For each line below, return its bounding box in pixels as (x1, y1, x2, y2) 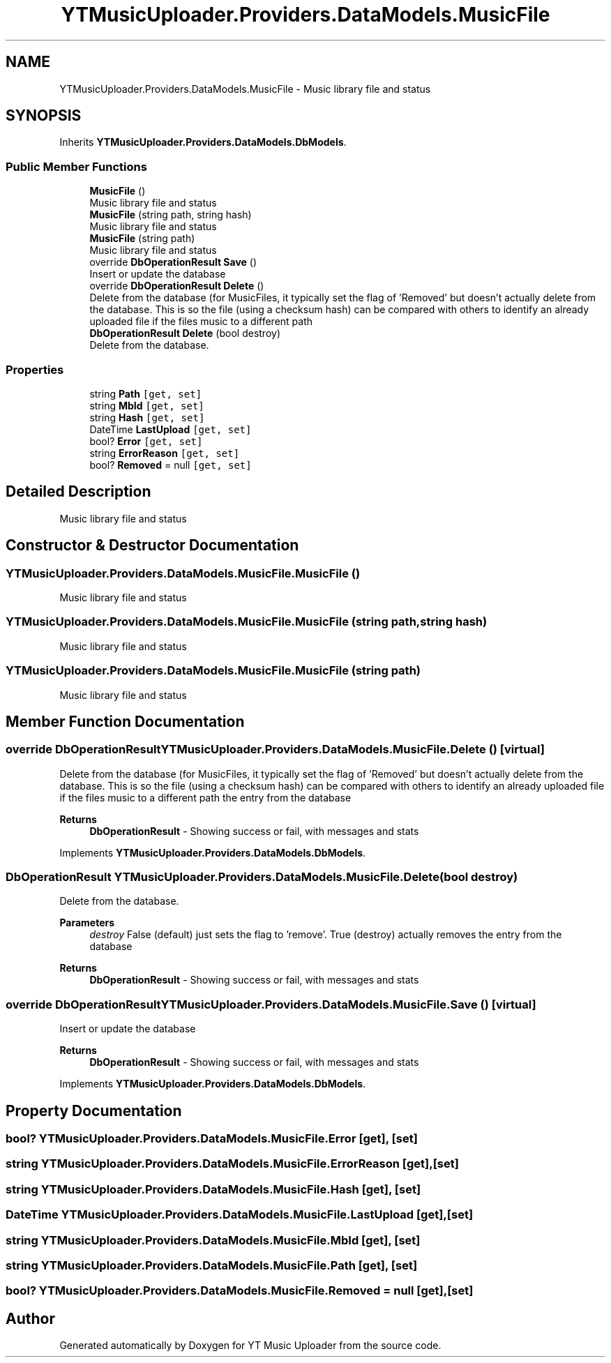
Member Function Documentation (6, 712, 245, 730)
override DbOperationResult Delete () (89, 280, 264, 292)
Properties (6, 362, 64, 377)
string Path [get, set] (89, 387, 202, 400)
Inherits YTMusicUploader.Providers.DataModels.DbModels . (59, 136, 347, 149)
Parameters (59, 917, 115, 929)
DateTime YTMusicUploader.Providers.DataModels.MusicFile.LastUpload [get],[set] (6, 1207, 474, 1222)
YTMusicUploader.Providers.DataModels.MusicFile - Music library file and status (59, 82, 431, 95)
